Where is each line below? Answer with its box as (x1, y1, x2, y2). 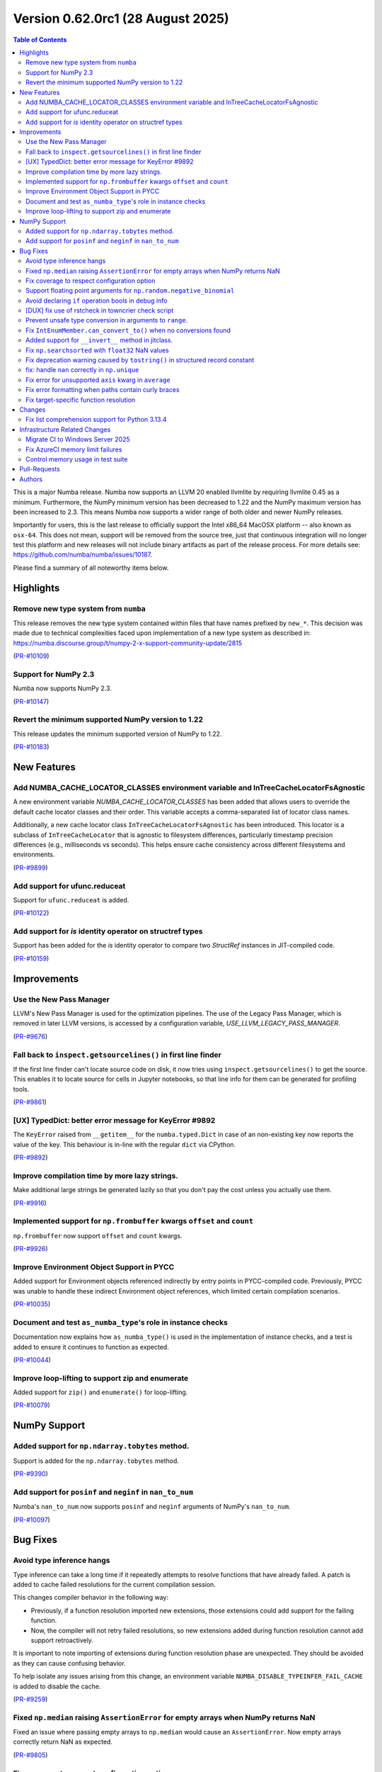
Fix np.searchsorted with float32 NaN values (25, 346, 170, 354)
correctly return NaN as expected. (13, 1737, 113, 1746)
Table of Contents (13, 35, 67, 44)
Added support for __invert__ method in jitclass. (25, 336, 173, 344)
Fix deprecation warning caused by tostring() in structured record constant (25, 356, 255, 364)
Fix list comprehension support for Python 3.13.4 (25, 415, 167, 424)
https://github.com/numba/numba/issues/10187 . (13, 550, 152, 559)
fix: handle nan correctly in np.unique (25, 366, 139, 374)
